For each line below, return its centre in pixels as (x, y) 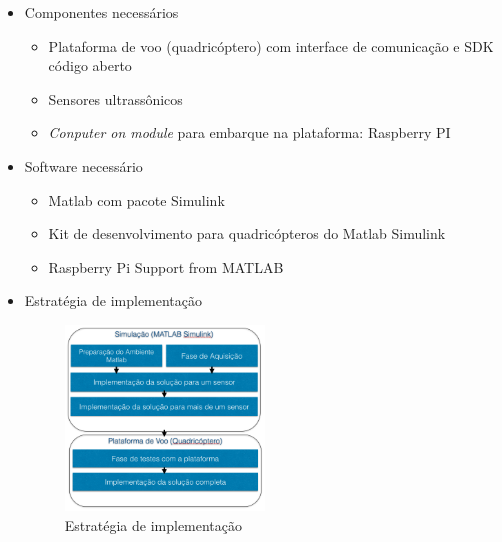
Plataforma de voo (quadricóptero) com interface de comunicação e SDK (271, 45)
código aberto (90, 65)
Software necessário (83, 165)
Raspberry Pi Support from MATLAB (166, 266)
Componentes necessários (101, 12)
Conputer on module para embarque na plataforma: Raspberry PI (249, 132)
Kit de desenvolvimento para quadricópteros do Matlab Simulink (247, 233)
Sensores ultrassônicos (115, 98)
